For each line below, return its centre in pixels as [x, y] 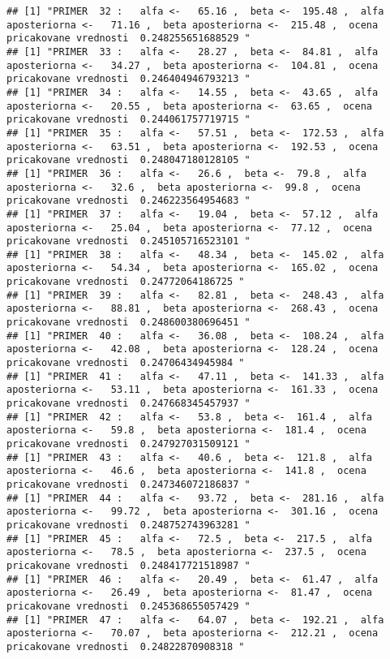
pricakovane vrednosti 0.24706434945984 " [126, 363]
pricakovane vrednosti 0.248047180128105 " [129, 160]
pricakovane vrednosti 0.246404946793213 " [129, 79]
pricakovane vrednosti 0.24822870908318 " [126, 646]
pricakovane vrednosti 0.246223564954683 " [129, 201]
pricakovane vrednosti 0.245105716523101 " [129, 241]
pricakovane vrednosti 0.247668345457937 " [129, 404]
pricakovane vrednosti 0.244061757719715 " [129, 120]
